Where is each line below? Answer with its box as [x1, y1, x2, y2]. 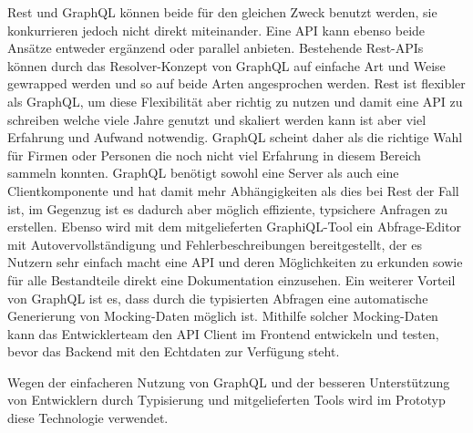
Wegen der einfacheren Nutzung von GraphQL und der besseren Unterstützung [7, 372, 450, 391]
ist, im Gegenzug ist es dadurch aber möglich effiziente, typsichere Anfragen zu [7, 199, 448, 218]
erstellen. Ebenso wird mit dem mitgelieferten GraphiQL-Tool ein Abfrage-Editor [7, 217, 462, 236]
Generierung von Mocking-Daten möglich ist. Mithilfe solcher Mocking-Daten [7, 306, 438, 325]
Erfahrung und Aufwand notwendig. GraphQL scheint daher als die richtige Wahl [7, 128, 463, 147]
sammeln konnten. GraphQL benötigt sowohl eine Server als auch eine [7, 163, 399, 182]
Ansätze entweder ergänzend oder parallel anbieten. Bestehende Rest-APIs [7, 38, 424, 57]
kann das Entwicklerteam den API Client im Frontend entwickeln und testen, [7, 324, 439, 343]
